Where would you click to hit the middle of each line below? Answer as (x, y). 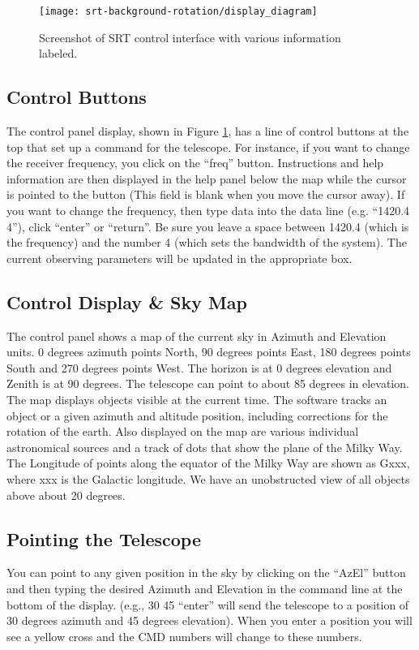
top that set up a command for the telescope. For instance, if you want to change (208, 146)
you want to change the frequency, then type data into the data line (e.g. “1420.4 (208, 211)
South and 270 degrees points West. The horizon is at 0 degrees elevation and (199, 367)
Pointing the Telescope (104, 538)
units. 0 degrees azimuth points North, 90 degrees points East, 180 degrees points (209, 352)
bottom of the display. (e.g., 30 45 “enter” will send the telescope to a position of (208, 604)
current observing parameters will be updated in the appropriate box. (180, 258)
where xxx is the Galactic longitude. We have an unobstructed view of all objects (208, 478)
